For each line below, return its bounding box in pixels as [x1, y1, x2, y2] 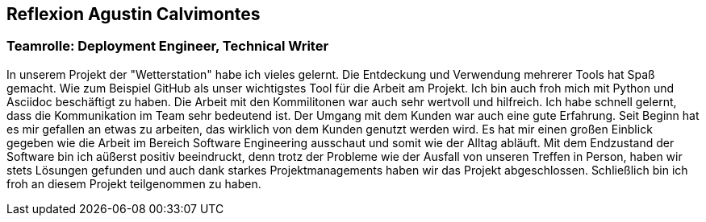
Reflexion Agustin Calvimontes [6, 4, 261, 24]
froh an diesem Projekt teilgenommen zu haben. [6, 176, 261, 191]
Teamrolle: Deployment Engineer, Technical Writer [6, 38, 329, 55]
